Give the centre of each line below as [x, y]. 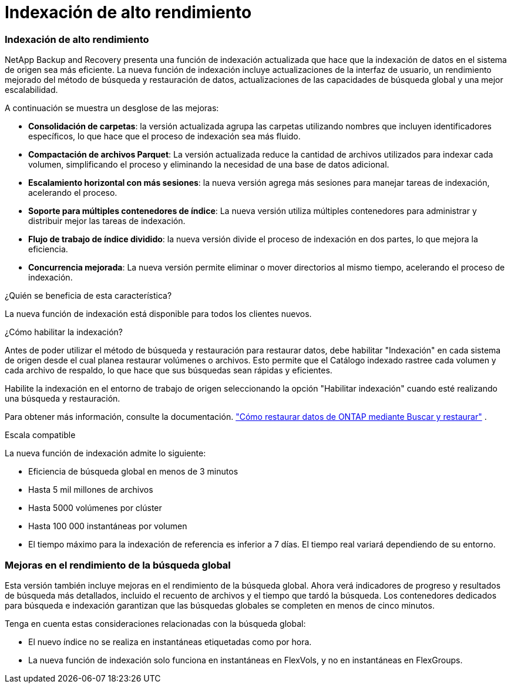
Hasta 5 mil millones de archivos [91, 490]
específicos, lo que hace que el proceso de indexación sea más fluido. [164, 136]
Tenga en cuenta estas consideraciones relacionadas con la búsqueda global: [155, 623]
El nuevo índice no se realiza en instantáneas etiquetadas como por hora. [170, 642]
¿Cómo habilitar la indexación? [64, 332]
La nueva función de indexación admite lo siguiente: [105, 453]
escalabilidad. [31, 90]
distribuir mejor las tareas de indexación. [107, 221]
